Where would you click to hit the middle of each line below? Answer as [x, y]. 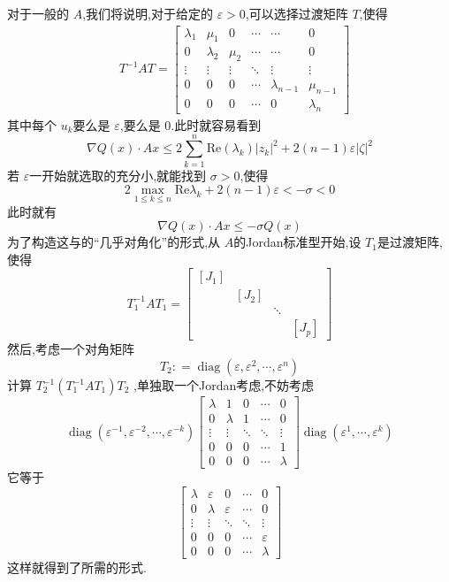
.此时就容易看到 [216, 124]
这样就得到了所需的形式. [77, 567]
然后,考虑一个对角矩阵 [71, 349]
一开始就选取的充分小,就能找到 [118, 175]
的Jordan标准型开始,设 [297, 242]
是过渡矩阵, [410, 242]
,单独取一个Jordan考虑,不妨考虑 [224, 385]
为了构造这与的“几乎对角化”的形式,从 [114, 242]
